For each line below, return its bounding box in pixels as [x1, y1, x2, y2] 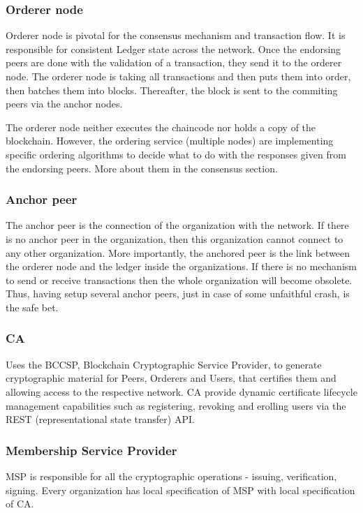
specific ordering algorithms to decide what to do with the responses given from [6, 147, 346, 161]
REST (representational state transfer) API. [6, 412, 195, 426]
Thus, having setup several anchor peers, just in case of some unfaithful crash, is [6, 286, 350, 301]
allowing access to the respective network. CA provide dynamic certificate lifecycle [6, 384, 357, 399]
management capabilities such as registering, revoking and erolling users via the [6, 398, 346, 412]
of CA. [6, 496, 34, 511]
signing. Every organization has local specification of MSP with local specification [6, 482, 355, 497]
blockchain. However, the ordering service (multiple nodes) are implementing [6, 133, 334, 148]
